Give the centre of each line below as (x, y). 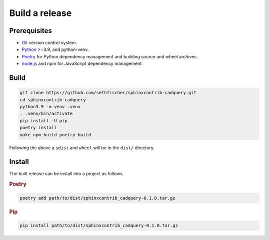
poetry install (38, 128)
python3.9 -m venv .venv (50, 107)
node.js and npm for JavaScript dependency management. (82, 64)
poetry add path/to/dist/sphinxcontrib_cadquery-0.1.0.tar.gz (97, 198)
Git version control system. (49, 43)
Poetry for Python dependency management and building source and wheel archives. (110, 56)
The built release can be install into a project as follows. (66, 174)
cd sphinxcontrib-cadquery (53, 100)
